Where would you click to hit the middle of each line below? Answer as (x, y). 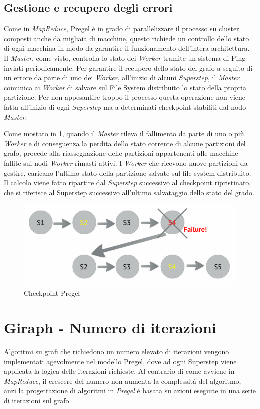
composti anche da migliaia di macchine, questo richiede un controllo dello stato (127, 38)
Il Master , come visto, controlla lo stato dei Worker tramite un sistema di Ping (125, 57)
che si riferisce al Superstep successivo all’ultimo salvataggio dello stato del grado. (129, 192)
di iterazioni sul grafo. (38, 400)
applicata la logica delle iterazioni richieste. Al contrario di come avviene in (119, 371)
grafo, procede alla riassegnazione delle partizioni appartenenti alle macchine (121, 153)
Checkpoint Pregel (52, 293)
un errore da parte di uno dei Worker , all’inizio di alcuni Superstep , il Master (122, 77)
